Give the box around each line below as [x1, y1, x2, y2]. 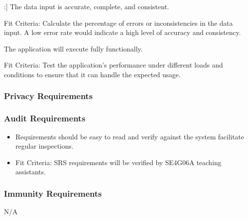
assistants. [15, 167, 46, 177]
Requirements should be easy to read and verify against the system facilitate [15, 131, 244, 141]
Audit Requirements [4, 112, 86, 124]
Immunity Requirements [4, 187, 102, 199]
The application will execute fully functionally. [4, 43, 143, 53]
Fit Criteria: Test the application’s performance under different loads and [4, 60, 223, 70]
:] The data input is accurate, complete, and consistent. [4, 1, 169, 11]
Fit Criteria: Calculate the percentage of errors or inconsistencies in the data [4, 17, 233, 28]
